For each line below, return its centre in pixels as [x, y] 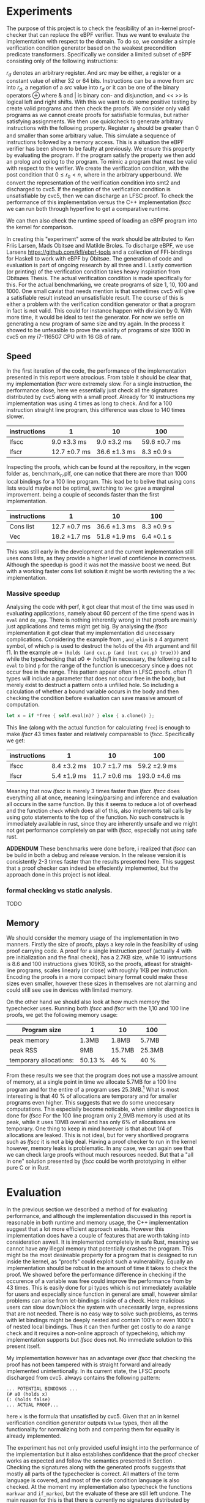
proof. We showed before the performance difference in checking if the [96, 1274]
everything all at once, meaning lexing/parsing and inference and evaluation [102, 797]
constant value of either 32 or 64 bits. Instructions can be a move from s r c [100, 80]
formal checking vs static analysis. [59, 890]
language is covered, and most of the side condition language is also [93, 1480]
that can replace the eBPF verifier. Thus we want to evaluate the [109, 34]
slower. [15, 416]
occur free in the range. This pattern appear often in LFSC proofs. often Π [99, 672]
